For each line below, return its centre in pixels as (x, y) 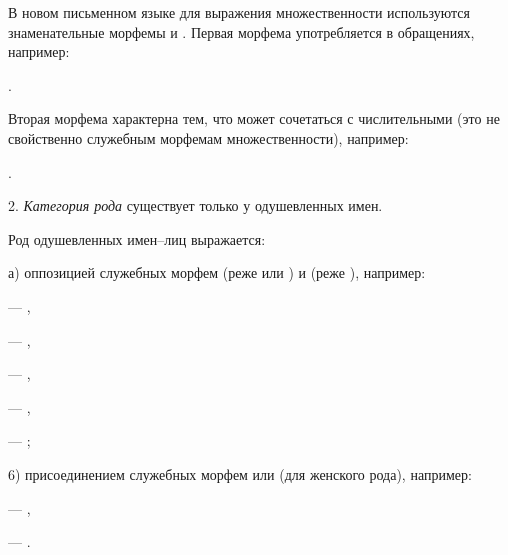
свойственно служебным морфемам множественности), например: (208, 137)
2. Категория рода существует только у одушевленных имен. (195, 205)
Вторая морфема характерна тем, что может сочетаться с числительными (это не (254, 118)
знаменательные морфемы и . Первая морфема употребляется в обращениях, (241, 31)
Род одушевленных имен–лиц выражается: (137, 238)
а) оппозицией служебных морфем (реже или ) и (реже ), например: (217, 272)
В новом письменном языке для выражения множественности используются (239, 12)
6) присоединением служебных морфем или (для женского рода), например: (240, 473)
